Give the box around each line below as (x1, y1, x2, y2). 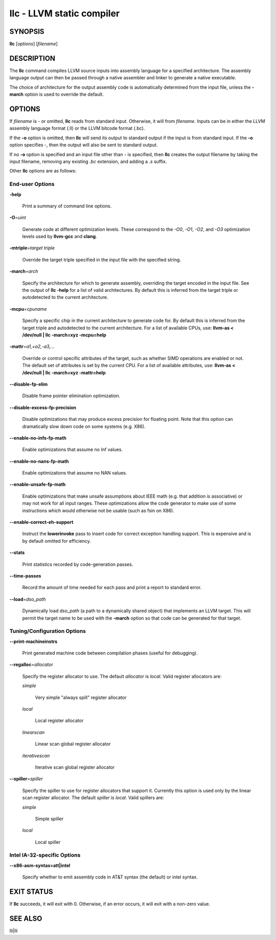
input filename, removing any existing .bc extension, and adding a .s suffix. (9, 159, 167, 164)
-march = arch (9, 268, 38, 274)
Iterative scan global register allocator (35, 764, 115, 770)
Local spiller (35, 839, 61, 845)
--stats (9, 549, 25, 556)
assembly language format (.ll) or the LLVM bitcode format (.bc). (9, 125, 145, 132)
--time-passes (9, 572, 41, 579)
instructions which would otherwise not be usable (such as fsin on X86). (22, 507, 175, 514)
